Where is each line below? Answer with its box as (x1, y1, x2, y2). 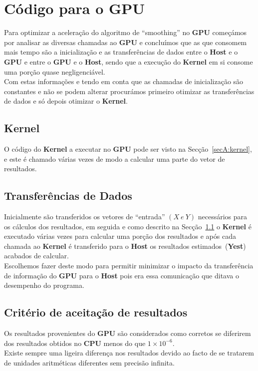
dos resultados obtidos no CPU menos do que (4, 337, 146, 348)
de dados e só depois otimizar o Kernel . (4, 96, 128, 106)
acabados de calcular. (4, 250, 69, 261)
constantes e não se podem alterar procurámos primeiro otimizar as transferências (4, 86, 255, 96)
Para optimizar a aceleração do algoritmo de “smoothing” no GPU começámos (4, 27, 247, 38)
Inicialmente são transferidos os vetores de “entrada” (4, 211, 165, 222)
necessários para (198, 211, 248, 222)
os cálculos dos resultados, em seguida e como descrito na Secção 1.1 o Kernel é (4, 221, 252, 231)
